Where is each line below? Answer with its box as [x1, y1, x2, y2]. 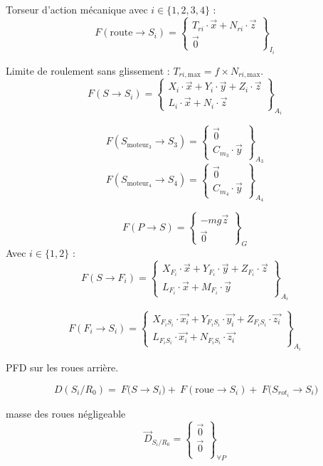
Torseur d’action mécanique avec [6, 2, 148, 16]
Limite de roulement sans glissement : [6, 63, 170, 78]
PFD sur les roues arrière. [6, 360, 119, 375]
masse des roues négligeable [6, 406, 126, 420]
